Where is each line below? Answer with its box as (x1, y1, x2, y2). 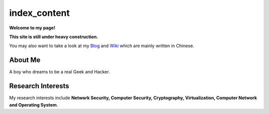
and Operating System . (9, 102, 58, 108)
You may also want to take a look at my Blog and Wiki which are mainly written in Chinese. (9, 43, 194, 49)
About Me (9, 56, 41, 64)
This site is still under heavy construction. (9, 34, 98, 40)
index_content (9, 7, 70, 18)
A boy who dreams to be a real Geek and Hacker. (9, 69, 110, 75)
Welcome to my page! (9, 25, 56, 31)
